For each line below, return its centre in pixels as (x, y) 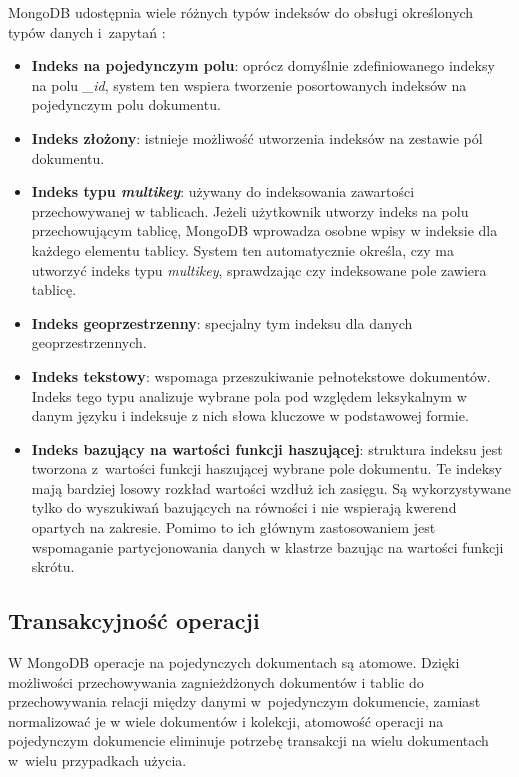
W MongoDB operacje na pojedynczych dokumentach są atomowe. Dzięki (234, 662)
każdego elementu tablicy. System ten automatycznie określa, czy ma (242, 249)
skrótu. (53, 566)
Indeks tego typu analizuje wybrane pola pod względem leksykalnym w (249, 395)
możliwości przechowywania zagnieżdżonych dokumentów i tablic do (216, 681)
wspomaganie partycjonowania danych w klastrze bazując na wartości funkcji (267, 546)
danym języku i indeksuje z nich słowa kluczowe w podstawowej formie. (250, 415)
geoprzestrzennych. (89, 342)
